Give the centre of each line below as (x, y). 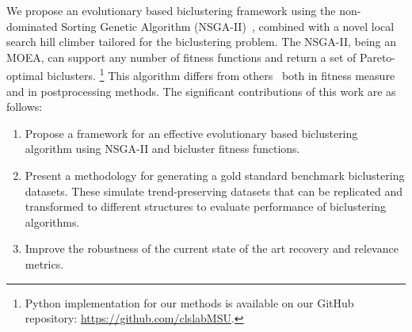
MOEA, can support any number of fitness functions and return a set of (181, 57)
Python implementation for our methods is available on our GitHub (189, 302)
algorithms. (52, 221)
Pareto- (378, 57)
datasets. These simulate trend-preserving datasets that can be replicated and (214, 191)
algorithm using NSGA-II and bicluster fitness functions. (162, 149)
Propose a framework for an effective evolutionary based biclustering (191, 133)
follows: (25, 107)
